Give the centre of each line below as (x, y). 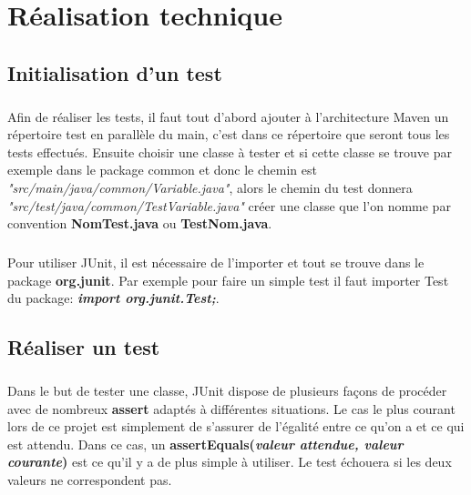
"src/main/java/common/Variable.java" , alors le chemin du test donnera (210, 187)
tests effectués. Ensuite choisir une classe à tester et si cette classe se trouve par (230, 152)
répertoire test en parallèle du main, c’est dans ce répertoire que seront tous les (229, 134)
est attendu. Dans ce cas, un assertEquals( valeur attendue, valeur (205, 444)
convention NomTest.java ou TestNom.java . (140, 223)
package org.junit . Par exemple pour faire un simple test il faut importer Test (228, 280)
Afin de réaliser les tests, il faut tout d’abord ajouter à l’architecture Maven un (228, 116)
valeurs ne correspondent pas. (90, 479)
